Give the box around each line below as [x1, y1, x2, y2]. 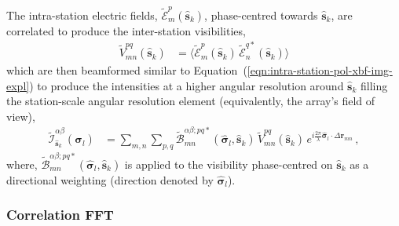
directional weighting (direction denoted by [6, 171, 214, 188]
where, [6, 155, 38, 172]
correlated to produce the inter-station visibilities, [6, 22, 246, 38]
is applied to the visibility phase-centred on [124, 155, 333, 172]
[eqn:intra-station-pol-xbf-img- [247, 62, 393, 78]
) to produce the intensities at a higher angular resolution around [29, 77, 344, 93]
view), [6, 108, 35, 124]
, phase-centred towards [204, 6, 318, 23]
